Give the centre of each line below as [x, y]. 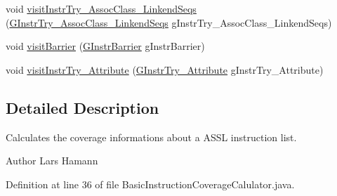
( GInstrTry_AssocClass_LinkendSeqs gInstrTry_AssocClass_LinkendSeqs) [169, 22]
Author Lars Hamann [52, 161]
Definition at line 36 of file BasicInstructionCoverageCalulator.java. [150, 184]
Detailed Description [82, 107]
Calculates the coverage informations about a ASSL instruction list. [151, 137]
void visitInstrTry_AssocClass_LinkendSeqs [101, 8]
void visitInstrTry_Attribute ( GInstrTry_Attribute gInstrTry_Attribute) [165, 69]
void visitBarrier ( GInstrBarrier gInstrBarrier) [105, 46]
